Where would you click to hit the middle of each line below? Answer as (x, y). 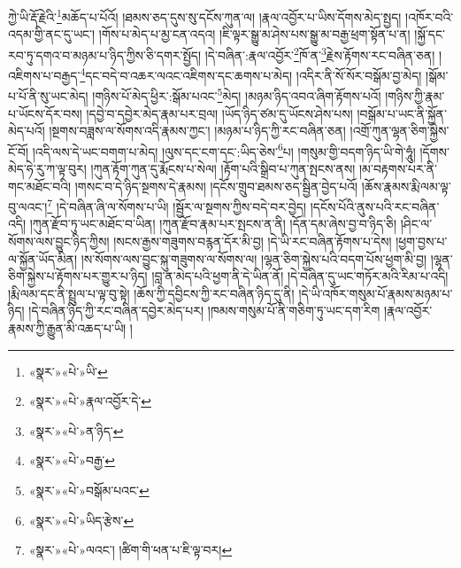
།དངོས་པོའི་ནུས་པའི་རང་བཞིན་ (375, 206)
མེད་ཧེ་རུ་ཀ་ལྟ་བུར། (47, 169)
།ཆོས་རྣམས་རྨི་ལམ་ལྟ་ (406, 186)
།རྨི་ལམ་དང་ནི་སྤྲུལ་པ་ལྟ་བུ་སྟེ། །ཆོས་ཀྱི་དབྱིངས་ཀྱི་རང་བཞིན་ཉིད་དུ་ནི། (151, 293)
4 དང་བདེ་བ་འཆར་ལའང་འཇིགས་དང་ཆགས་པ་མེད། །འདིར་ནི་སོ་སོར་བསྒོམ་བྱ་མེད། (251, 74)
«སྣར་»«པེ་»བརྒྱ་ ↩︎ (72, 460)
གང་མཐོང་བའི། (40, 186)
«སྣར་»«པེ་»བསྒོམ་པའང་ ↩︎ (89, 490)
